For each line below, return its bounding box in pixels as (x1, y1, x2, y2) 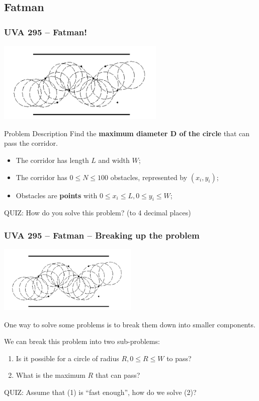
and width (98, 154, 130, 165)
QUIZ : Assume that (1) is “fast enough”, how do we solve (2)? (4, 387, 197, 397)
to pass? (166, 353, 192, 363)
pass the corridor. (4, 138, 58, 148)
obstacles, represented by (110, 171, 188, 182)
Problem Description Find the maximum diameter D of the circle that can (4, 128, 249, 138)
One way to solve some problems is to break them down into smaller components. (4, 319, 255, 329)
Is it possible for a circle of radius (16, 353, 119, 363)
